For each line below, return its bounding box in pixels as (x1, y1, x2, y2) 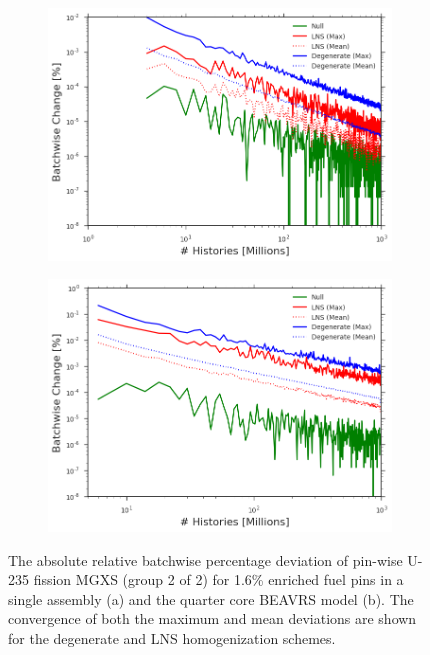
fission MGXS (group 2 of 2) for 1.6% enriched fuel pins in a (33, 569, 404, 590)
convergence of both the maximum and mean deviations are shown (8, 608, 417, 629)
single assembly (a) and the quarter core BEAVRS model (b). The (8, 588, 414, 609)
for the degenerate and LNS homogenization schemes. (8, 627, 336, 648)
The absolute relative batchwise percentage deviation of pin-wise (8, 549, 403, 570)
